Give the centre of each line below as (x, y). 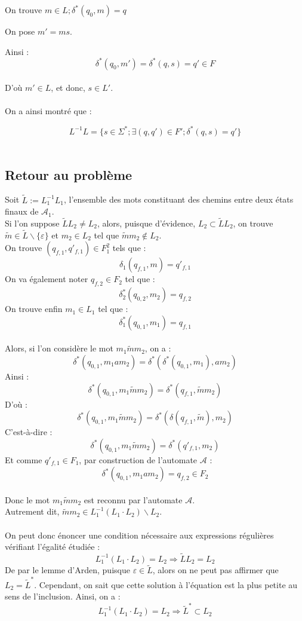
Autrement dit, (32, 511)
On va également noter (47, 279)
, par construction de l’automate (138, 459)
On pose (20, 31)
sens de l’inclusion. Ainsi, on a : (63, 596)
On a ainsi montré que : (48, 111)
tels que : (129, 248)
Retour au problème (69, 174)
